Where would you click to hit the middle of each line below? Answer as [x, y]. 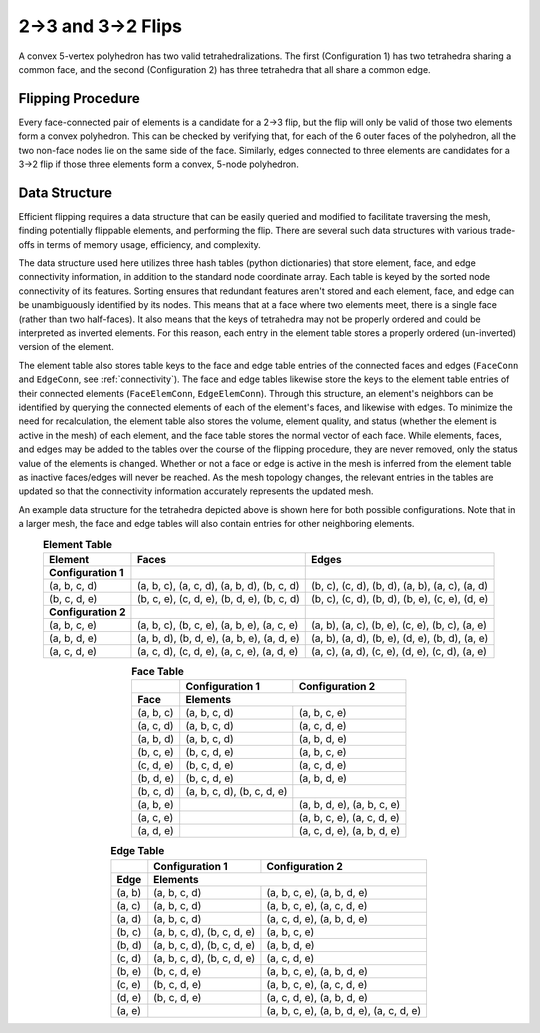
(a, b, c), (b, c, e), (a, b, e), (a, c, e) [217, 625]
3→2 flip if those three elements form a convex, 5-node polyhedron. [158, 164]
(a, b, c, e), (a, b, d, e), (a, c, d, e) [344, 1010]
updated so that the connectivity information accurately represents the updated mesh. [196, 491]
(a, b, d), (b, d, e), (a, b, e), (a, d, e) [218, 638]
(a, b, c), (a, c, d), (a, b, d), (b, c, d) [218, 585]
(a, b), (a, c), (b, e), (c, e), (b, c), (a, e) [399, 625]
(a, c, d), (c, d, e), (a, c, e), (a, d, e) [217, 651]
